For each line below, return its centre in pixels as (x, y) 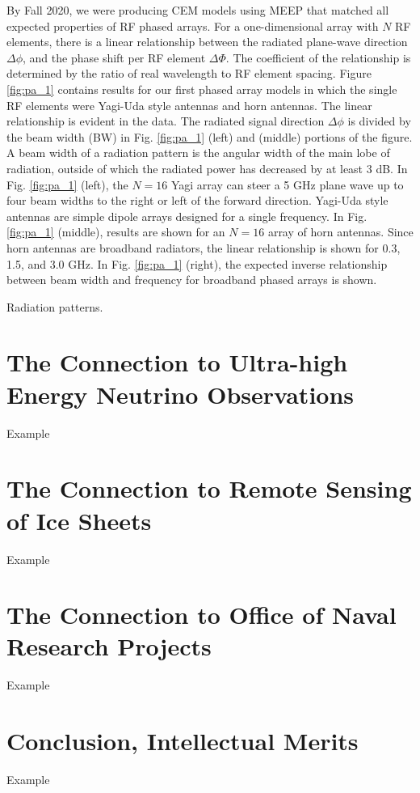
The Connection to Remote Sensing (209, 488)
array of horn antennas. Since (340, 232)
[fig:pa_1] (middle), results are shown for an (116, 232)
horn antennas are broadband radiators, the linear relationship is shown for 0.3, (204, 247)
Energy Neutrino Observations (181, 394)
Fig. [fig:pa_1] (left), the (67, 184)
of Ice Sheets (79, 520)
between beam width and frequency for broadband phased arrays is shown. (192, 280)
